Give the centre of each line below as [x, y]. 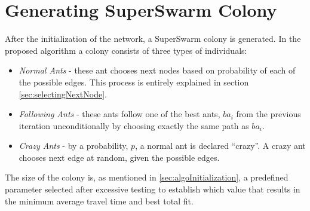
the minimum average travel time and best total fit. [99, 201]
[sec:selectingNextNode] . [63, 94]
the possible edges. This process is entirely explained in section [134, 82]
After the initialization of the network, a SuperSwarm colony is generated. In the [153, 39]
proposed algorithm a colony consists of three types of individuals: [126, 50]
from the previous [268, 114]
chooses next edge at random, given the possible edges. [119, 157]
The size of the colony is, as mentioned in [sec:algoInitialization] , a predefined [147, 177]
